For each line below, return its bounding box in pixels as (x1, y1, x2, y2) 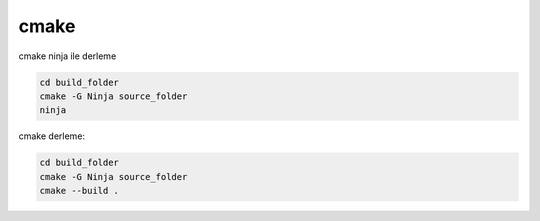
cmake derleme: (18, 130, 85, 142)
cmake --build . (39, 185, 120, 197)
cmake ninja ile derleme (18, 50, 117, 62)
